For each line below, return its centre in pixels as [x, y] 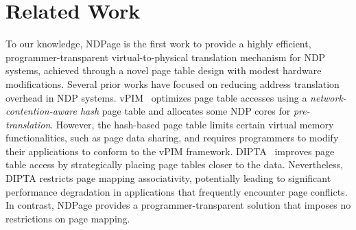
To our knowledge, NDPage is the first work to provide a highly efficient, [158, 44]
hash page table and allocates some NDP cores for [185, 111]
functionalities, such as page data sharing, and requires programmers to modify [172, 138]
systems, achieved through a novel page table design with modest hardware [164, 70]
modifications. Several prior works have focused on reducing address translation [173, 83]
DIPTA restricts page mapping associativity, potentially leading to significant [168, 178]
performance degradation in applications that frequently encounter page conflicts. [177, 191]
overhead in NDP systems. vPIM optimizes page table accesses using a [156, 97]
